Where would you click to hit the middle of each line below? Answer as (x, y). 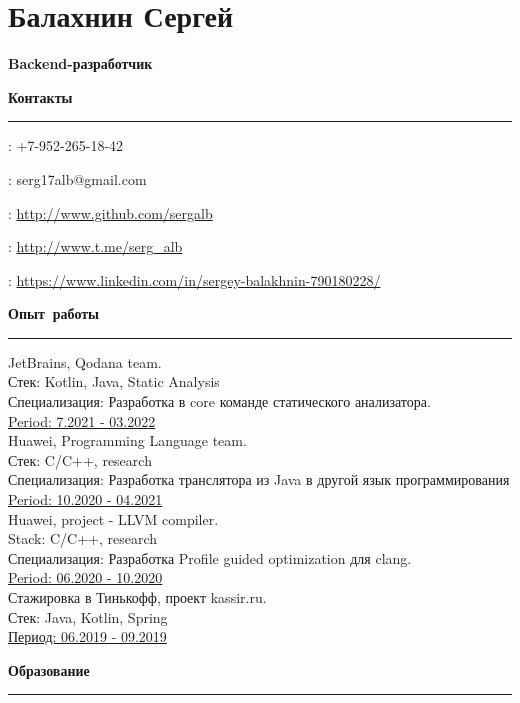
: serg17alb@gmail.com (77, 178)
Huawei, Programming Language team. (127, 440)
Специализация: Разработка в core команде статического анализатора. (219, 401)
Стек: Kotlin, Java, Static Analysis (114, 381)
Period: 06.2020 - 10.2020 (85, 577)
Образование (49, 669)
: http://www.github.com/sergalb (110, 212)
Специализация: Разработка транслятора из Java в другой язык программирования (259, 479)
